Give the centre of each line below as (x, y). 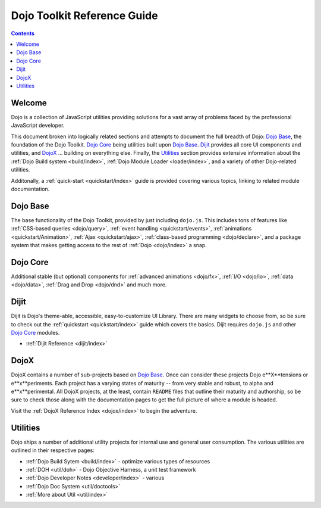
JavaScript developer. (38, 126)
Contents (23, 33)
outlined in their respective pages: (53, 450)
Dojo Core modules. (35, 332)
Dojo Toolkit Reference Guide (84, 15)
